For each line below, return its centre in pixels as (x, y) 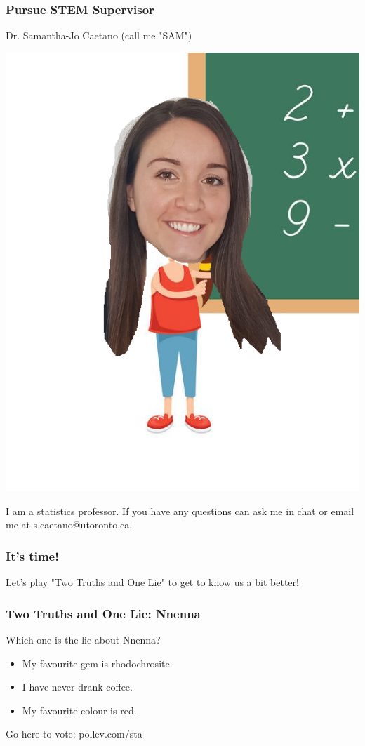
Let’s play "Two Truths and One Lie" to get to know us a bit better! (152, 582)
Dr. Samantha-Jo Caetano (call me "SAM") (99, 35)
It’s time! (32, 555)
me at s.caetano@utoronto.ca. (69, 525)
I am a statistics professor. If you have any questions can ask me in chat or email (180, 511)
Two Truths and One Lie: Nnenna (103, 613)
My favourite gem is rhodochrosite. (97, 663)
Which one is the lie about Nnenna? (83, 640)
